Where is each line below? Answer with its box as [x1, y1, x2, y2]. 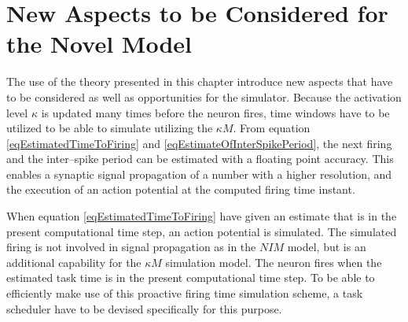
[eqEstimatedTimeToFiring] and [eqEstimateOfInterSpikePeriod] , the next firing [6, 135, 392, 151]
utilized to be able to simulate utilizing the [6, 120, 213, 136]
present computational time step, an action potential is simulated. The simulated [6, 223, 397, 239]
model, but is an [287, 239, 366, 255]
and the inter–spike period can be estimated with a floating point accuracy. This [6, 150, 394, 167]
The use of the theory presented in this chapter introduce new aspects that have [6, 73, 393, 90]
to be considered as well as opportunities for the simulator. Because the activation [6, 88, 402, 105]
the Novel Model [6, 28, 192, 60]
